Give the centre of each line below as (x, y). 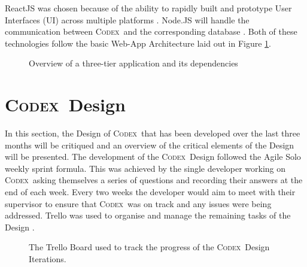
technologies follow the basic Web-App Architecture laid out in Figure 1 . (138, 43)
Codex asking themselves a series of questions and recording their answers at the (154, 180)
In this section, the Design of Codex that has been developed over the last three (153, 133)
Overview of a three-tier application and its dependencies (133, 63)
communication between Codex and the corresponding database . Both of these (151, 31)
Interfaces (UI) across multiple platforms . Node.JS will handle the (127, 19)
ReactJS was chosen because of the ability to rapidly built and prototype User (148, 8)
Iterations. (48, 259)
